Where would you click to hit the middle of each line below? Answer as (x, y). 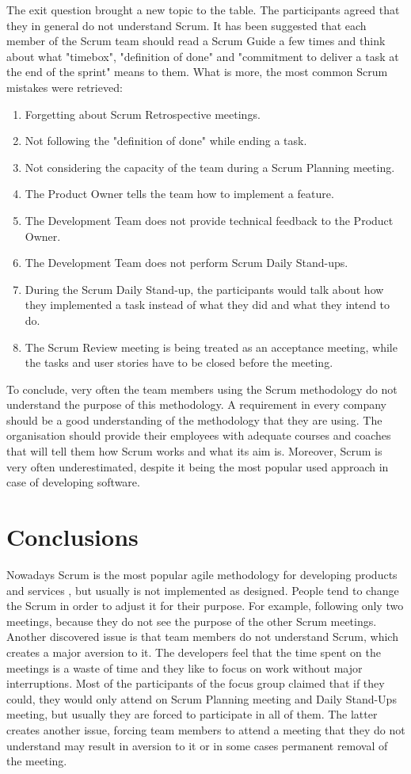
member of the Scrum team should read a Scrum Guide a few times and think (196, 41)
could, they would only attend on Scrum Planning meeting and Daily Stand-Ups (202, 698)
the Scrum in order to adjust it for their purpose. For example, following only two (205, 606)
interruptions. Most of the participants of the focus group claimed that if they (196, 683)
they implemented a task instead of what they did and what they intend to (207, 305)
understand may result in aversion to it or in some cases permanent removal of (197, 745)
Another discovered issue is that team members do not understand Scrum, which (202, 637)
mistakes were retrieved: (65, 87)
